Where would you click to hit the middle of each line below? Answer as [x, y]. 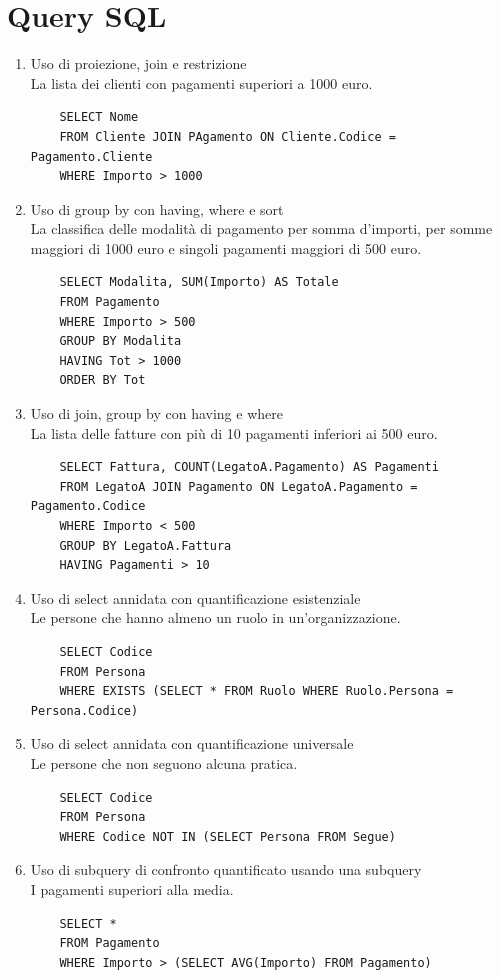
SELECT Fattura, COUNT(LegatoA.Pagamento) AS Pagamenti [249, 467]
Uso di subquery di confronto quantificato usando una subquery [226, 869]
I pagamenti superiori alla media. [132, 888]
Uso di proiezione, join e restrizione [138, 63]
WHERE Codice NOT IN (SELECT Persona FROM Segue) [227, 836]
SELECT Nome [99, 117]
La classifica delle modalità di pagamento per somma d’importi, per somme [261, 228]
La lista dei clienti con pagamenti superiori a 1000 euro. [201, 82]
